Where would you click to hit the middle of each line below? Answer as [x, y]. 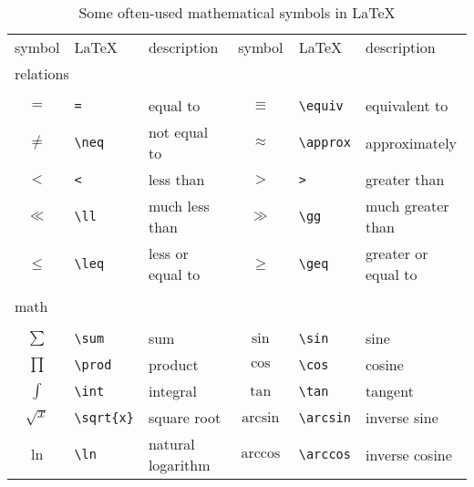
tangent [390, 391]
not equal [178, 132]
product [173, 364]
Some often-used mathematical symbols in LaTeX [237, 12]
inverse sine [402, 417]
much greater [407, 206]
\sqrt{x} [104, 417]
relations [42, 73]
